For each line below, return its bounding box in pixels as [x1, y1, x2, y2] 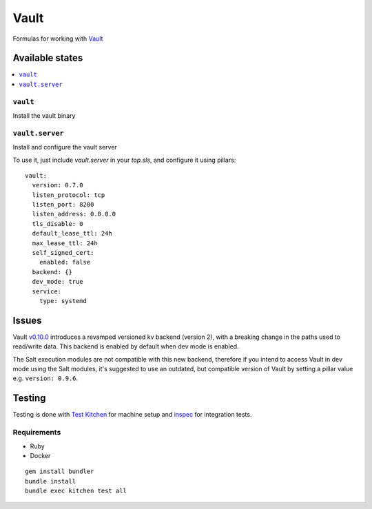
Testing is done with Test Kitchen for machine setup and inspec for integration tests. [12, 411, 252, 419]
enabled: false [39, 258, 91, 267]
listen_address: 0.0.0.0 [32, 210, 116, 218]
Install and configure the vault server [12, 143, 117, 152]
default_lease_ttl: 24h [32, 229, 113, 238]
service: [32, 287, 62, 295]
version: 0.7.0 [32, 181, 83, 189]
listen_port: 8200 [32, 200, 94, 209]
